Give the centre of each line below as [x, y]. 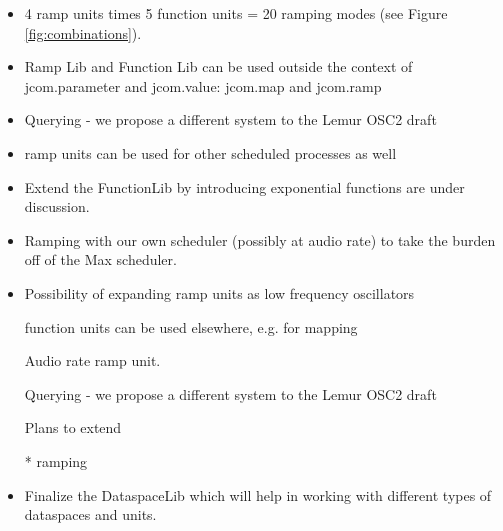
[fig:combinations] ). [83, 32]
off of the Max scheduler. [100, 259]
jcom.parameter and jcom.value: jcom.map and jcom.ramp [203, 85]
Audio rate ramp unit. [92, 360]
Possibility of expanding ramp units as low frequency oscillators [219, 292]
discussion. [57, 206]
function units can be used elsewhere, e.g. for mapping [191, 326]
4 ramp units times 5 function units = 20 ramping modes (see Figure [236, 13]
